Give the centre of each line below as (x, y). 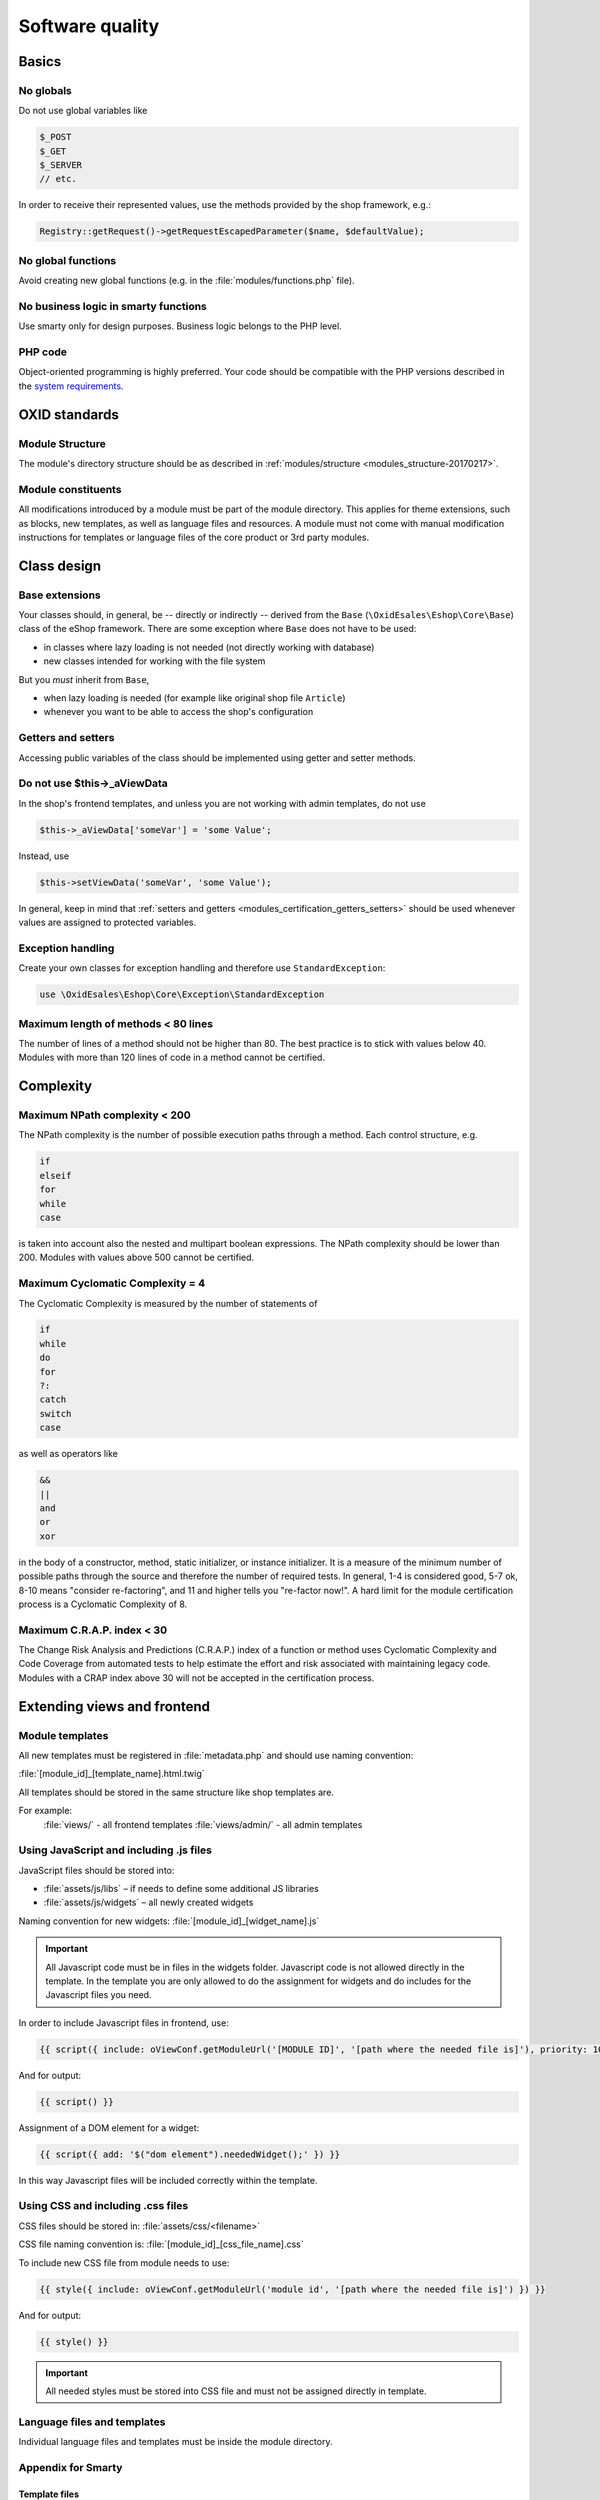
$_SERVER (61, 165)
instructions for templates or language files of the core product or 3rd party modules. (194, 537)
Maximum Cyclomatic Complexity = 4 (112, 1283)
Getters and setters (66, 738)
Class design (60, 565)
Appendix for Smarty (70, 2467)
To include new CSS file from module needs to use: (124, 2262)
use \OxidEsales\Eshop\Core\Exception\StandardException (182, 994)
